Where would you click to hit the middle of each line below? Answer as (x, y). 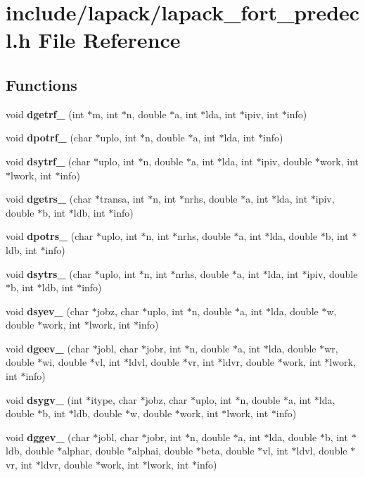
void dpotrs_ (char (50, 236)
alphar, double (93, 451)
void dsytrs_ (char (49, 273)
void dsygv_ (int (44, 399)
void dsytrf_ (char (48, 161)
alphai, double (162, 451)
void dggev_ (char (48, 437)
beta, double (228, 451)
